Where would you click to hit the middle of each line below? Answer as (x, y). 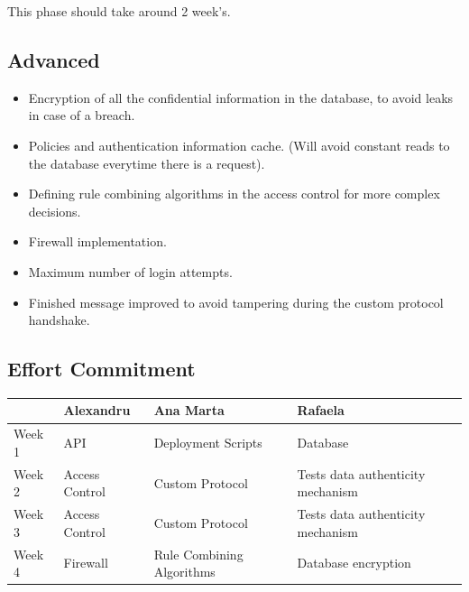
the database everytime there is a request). (147, 163)
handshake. (59, 320)
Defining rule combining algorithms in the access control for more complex (234, 194)
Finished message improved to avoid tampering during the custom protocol (236, 302)
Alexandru (97, 410)
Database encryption (354, 563)
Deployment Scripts (208, 443)
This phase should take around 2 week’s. (119, 11)
